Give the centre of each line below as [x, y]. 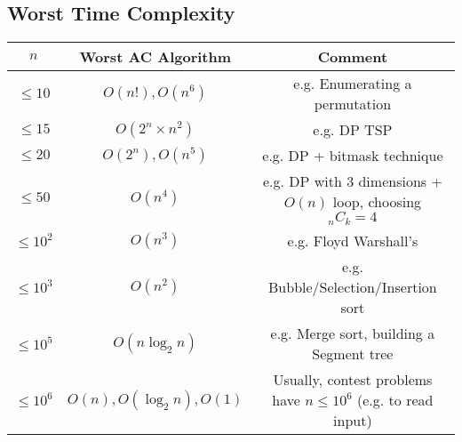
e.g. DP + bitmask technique [353, 156]
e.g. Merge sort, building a [353, 334]
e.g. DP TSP [353, 130]
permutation [353, 104]
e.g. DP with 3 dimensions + [352, 181]
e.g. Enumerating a [353, 84]
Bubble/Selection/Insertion [353, 287]
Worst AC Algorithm [155, 57]
